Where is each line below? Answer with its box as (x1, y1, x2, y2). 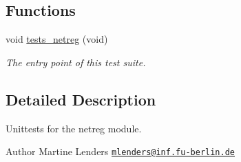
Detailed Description (6, 88, 156, 110)
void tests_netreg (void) (6, 32, 108, 46)
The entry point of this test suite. (6, 54, 146, 69)
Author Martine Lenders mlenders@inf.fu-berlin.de (6, 144, 235, 159)
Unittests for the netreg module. (6, 121, 142, 135)
